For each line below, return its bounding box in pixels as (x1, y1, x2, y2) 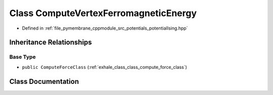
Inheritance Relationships (9, 38, 92, 47)
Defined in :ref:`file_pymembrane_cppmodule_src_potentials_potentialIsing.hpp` (22, 25, 188, 31)
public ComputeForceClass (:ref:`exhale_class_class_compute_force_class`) (22, 64, 187, 70)
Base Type (9, 53, 36, 60)
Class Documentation (9, 77, 79, 85)
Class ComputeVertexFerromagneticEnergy (9, 8, 197, 19)
